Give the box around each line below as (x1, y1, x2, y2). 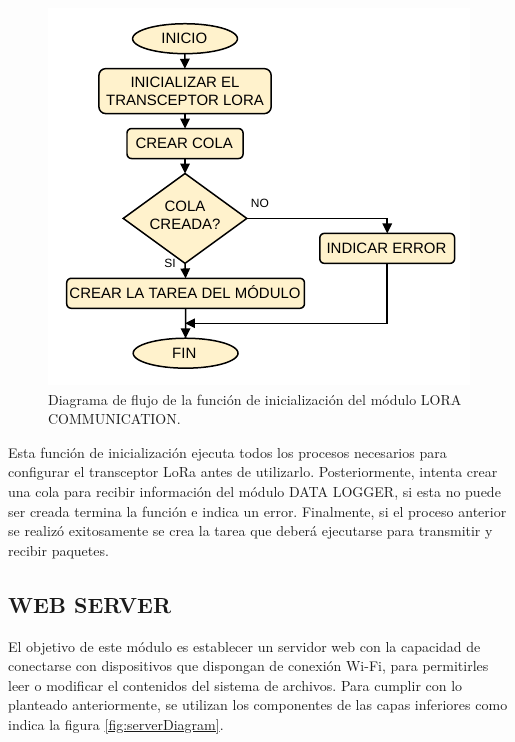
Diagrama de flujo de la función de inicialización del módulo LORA (48, 388, 462, 409)
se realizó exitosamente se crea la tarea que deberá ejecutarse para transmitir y (8, 520, 493, 541)
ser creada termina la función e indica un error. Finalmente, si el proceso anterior (8, 500, 507, 521)
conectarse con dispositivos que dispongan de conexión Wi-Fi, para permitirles (8, 655, 489, 676)
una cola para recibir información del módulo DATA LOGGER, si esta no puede (8, 480, 501, 501)
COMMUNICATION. (48, 408, 181, 429)
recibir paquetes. (8, 539, 109, 560)
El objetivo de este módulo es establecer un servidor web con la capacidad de (8, 635, 481, 656)
